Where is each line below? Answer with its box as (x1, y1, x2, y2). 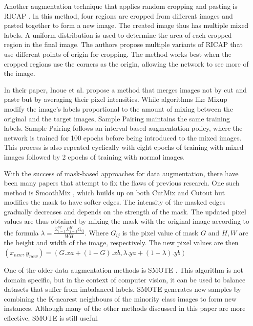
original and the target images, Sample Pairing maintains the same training (4, 113, 230, 123)
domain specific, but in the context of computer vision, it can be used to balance (4, 274, 246, 284)
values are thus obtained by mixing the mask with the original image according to (4, 216, 250, 226)
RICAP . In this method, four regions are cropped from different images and (4, 10, 233, 21)
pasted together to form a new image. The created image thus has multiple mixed (4, 20, 249, 30)
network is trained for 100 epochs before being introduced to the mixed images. (4, 132, 242, 142)
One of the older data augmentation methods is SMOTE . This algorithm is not (4, 264, 243, 275)
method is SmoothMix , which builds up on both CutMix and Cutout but (4, 187, 225, 197)
